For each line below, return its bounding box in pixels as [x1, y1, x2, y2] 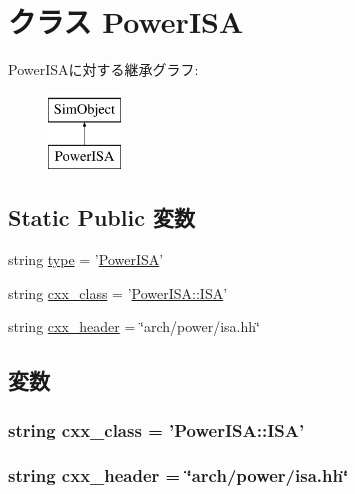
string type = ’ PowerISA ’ [8, 249, 164, 270]
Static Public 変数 [8, 202, 195, 233]
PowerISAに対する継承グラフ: [8, 59, 199, 80]
